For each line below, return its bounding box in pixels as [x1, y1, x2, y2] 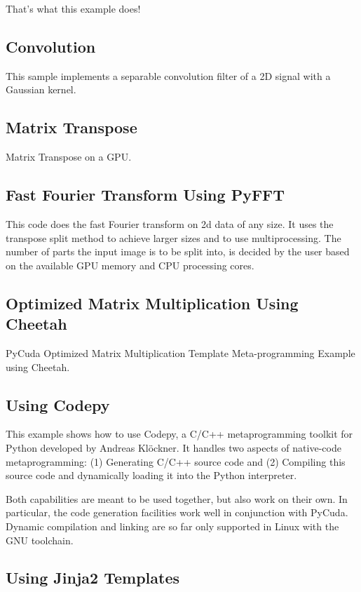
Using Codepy [6, 393, 110, 415]
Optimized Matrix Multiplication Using [6, 292, 299, 314]
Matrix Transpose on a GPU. [6, 149, 132, 164]
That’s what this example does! [6, 1, 141, 15]
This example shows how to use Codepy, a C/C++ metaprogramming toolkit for [6, 426, 353, 441]
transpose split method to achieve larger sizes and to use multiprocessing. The [6, 230, 341, 245]
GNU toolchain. [6, 532, 74, 547]
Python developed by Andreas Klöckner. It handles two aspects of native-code [6, 440, 341, 455]
